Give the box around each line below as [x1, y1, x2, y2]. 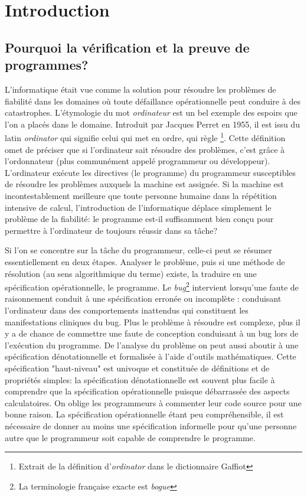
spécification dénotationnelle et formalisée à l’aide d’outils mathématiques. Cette [5, 350, 296, 363]
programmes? [5, 56, 89, 74]
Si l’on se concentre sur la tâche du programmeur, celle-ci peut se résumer [5, 244, 272, 256]
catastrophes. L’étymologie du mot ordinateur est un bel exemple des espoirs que [5, 106, 298, 119]
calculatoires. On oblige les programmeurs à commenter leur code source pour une [5, 396, 302, 409]
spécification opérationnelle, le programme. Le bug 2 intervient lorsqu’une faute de [5, 279, 299, 293]
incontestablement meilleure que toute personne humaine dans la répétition [5, 189, 277, 201]
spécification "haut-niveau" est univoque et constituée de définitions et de [5, 361, 270, 374]
